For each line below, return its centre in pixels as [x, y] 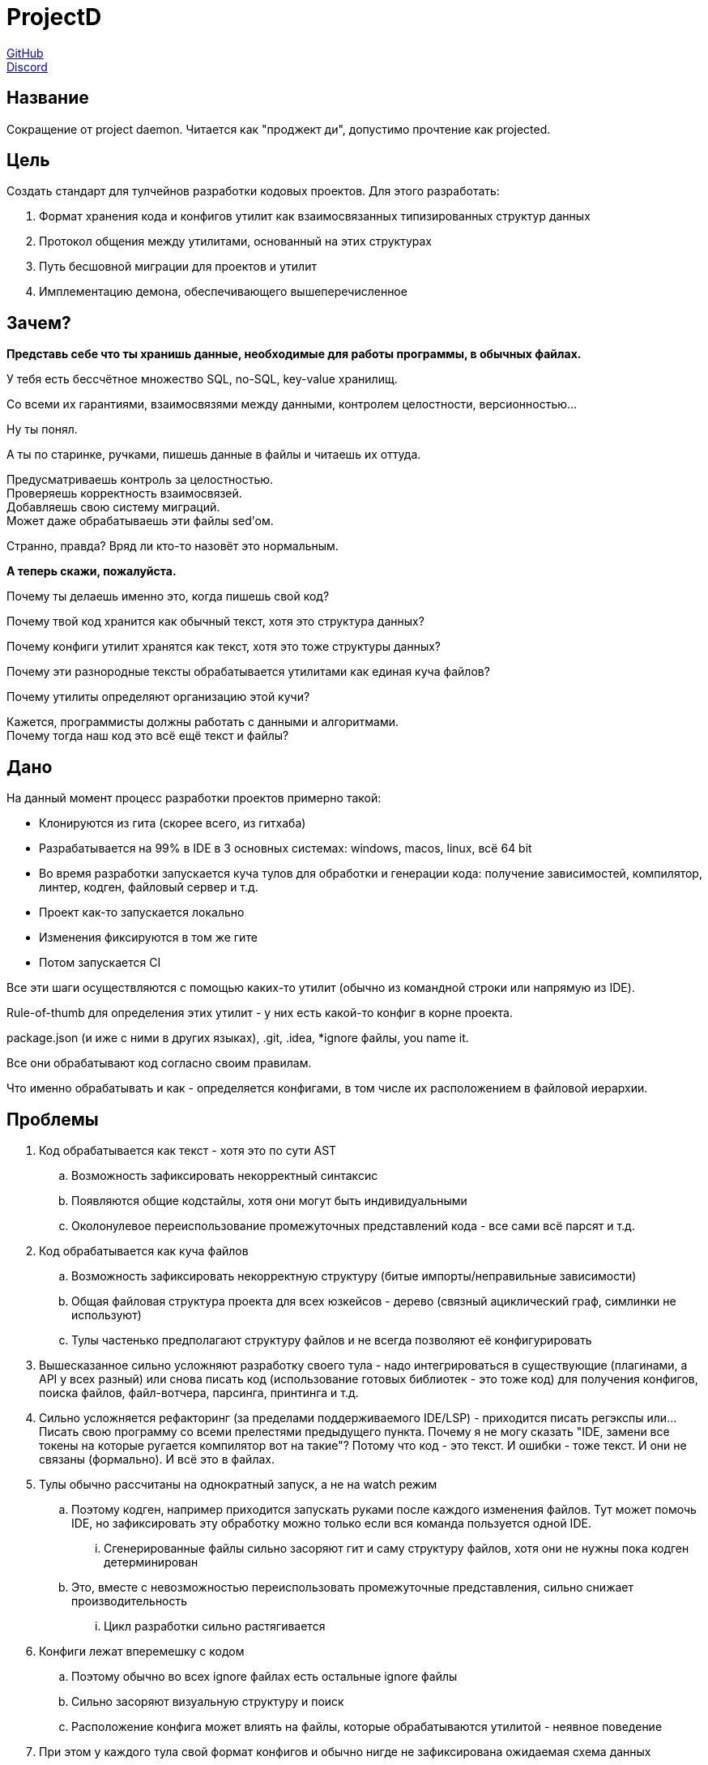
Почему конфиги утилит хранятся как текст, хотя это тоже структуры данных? [224, 647]
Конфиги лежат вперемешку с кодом [142, 1651]
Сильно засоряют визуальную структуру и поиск [208, 1701]
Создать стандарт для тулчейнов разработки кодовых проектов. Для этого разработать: [253, 191]
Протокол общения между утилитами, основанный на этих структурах [235, 241]
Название [48, 98]
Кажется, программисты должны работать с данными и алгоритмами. [203, 722]
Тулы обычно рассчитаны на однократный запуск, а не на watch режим [238, 1484]
